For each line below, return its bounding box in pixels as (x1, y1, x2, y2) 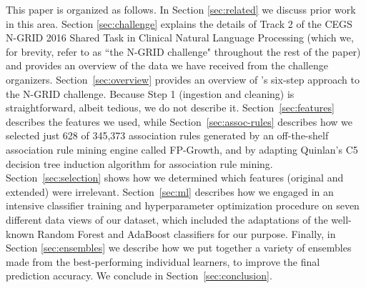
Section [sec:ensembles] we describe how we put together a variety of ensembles (6, 240, 352, 255)
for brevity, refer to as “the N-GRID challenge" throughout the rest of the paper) (6, 44, 361, 59)
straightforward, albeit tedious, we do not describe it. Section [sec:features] (6, 100, 335, 115)
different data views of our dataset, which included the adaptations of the (6, 212, 328, 227)
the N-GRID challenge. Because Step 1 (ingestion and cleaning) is (6, 86, 295, 101)
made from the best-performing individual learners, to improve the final (6, 254, 320, 269)
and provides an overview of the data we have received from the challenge (6, 58, 328, 73)
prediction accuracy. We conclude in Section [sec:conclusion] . (6, 268, 272, 283)
